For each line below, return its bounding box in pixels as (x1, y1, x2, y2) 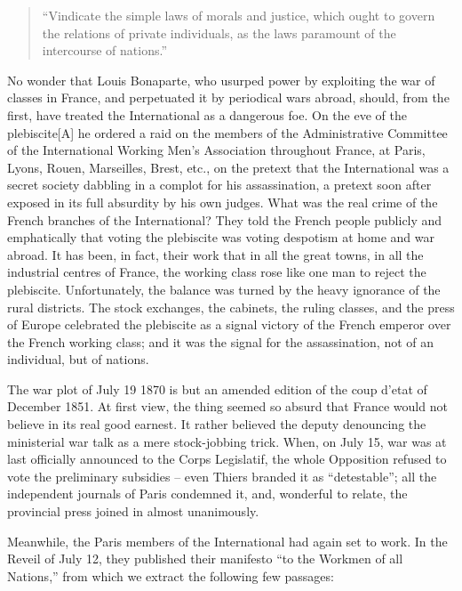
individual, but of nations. (7, 350, 149, 368)
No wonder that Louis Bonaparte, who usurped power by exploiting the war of (7, 70, 435, 89)
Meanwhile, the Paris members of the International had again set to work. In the (7, 531, 448, 550)
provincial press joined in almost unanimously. (7, 502, 259, 521)
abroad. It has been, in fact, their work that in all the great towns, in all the (7, 245, 424, 263)
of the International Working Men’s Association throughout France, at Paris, (7, 141, 426, 159)
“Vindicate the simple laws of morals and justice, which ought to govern (42, 6, 435, 24)
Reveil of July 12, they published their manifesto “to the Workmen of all (7, 549, 403, 568)
